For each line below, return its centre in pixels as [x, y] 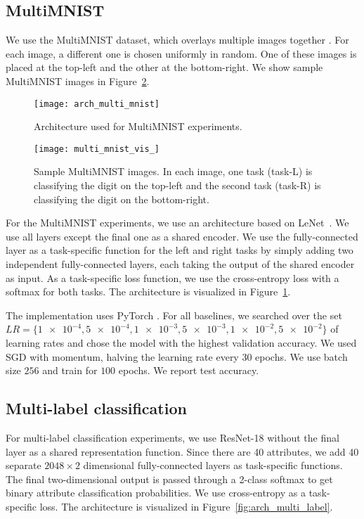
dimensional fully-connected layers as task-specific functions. [213, 465]
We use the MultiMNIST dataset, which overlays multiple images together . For [177, 40]
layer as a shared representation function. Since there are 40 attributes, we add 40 [182, 451]
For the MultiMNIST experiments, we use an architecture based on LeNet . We [177, 223]
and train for [70, 370]
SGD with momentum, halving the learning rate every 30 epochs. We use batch [177, 356]
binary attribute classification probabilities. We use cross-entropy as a [156, 493]
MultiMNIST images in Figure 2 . [78, 81]
